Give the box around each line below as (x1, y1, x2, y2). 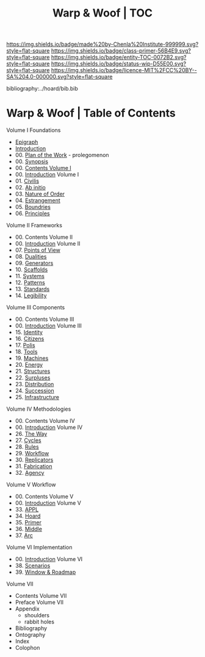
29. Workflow (15, 450, 49, 457)
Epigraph (15, 138, 38, 146)
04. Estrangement (15, 197, 60, 204)
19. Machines (15, 354, 49, 362)
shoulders (24, 612, 50, 619)
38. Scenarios (15, 562, 51, 570)
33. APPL (15, 506, 39, 513)
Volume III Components (6, 304, 65, 311)
